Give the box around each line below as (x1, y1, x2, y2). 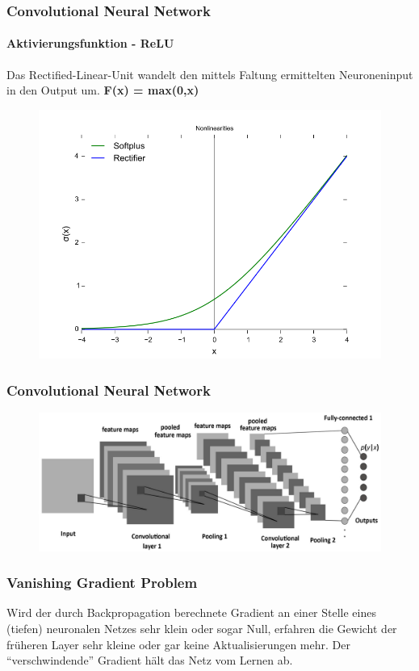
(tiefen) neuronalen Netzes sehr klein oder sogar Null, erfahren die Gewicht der (6, 619, 397, 636)
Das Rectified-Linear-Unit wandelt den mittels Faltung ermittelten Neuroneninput (6, 65, 413, 82)
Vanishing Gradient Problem (6, 572, 198, 593)
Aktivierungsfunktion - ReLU (6, 35, 174, 52)
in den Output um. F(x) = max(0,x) (6, 82, 199, 99)
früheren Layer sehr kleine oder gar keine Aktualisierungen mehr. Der (6, 635, 350, 652)
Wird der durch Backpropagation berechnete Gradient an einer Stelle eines (6, 604, 376, 621)
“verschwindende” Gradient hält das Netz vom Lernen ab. (6, 652, 293, 669)
